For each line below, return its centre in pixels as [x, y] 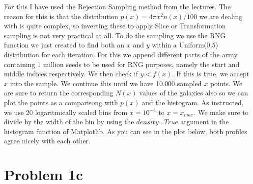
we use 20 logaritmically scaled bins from [66, 112]
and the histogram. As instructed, [193, 102]
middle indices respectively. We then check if [71, 74]
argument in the [205, 122]
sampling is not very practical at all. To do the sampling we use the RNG [115, 35]
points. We [226, 83]
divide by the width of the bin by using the [69, 122]
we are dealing [221, 16]
